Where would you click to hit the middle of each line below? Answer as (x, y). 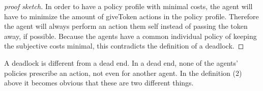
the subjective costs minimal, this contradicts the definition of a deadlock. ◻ (124, 46)
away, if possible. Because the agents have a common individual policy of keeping (130, 36)
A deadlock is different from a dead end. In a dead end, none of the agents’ (121, 62)
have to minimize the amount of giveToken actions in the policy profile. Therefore (131, 16)
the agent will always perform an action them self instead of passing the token (126, 26)
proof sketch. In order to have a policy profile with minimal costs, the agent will (128, 6)
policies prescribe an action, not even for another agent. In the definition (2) (123, 73)
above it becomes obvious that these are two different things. (99, 83)
